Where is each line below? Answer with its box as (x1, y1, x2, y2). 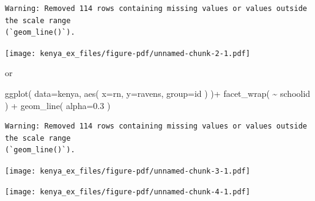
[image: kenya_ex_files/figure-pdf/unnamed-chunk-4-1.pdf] (5, 187, 250, 196)
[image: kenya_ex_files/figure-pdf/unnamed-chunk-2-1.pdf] (5, 49, 250, 58)
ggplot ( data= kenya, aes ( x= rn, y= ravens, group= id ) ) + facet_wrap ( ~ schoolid (5, 87, 311, 100)
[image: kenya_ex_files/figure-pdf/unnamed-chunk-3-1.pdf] (5, 167, 250, 175)
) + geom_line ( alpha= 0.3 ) (5, 99, 111, 111)
